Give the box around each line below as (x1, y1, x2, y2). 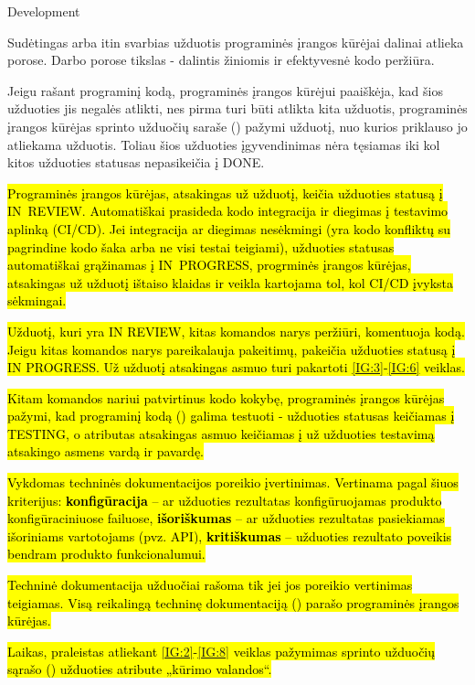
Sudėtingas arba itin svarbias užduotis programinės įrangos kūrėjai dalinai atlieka (7, 32, 464, 51)
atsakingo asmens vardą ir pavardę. (7, 442, 205, 461)
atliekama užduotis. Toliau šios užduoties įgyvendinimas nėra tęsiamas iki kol (7, 134, 440, 154)
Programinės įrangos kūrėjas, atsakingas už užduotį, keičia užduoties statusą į (7, 183, 443, 202)
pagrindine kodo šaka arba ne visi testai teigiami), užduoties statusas (7, 237, 395, 256)
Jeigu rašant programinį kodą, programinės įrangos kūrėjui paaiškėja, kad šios (7, 80, 443, 100)
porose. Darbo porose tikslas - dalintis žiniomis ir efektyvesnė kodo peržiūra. (7, 50, 435, 70)
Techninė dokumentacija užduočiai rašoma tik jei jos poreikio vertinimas (7, 575, 413, 594)
